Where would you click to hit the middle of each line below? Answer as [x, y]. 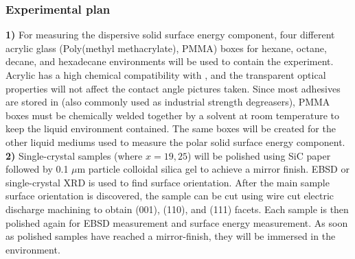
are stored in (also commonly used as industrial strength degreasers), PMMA [168, 102]
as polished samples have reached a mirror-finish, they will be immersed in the [171, 236]
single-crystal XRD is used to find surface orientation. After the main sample [168, 182]
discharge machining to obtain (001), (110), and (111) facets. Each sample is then [177, 209]
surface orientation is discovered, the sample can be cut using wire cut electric [170, 196]
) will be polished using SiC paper [259, 155]
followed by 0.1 [37, 169]
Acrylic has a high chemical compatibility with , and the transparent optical [166, 75]
